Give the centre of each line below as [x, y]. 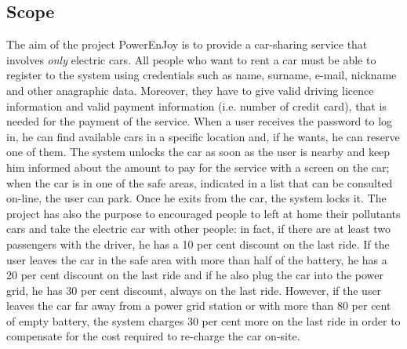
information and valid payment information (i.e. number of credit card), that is [196, 105]
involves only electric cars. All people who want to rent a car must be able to [191, 59]
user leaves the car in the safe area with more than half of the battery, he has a [197, 259]
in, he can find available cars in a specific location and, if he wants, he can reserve [203, 136]
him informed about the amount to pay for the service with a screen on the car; [198, 167]
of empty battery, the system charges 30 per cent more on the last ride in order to [203, 320]
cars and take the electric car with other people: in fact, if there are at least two [198, 229]
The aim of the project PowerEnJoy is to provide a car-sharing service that [187, 44]
